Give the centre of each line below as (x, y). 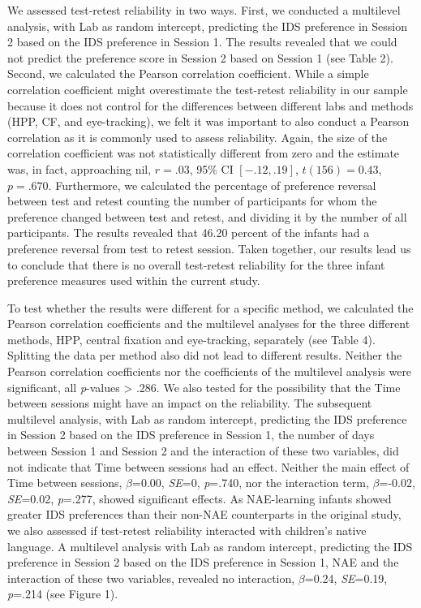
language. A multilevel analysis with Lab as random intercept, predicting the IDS (210, 546)
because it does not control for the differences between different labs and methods (210, 105)
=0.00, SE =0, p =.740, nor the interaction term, (251, 483)
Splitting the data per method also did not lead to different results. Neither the (205, 355)
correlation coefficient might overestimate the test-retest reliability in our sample (208, 89)
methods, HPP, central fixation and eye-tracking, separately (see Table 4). (191, 339)
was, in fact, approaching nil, (79, 168)
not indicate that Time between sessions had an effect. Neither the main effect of (208, 466)
